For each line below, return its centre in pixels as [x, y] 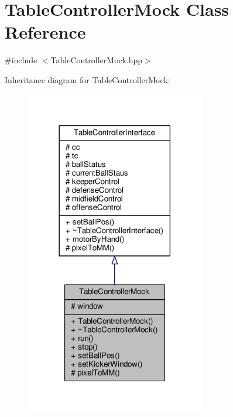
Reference [45, 32]
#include [21, 60]
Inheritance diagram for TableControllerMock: [88, 79]
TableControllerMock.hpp [97, 60]
